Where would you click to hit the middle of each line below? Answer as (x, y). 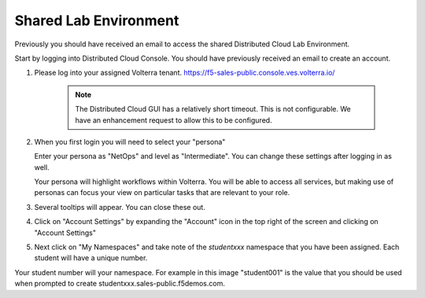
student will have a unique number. (91, 258)
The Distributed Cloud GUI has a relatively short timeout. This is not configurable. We (213, 109)
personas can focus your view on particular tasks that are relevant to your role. (162, 193)
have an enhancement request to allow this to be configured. (174, 120)
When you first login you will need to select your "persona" (130, 142)
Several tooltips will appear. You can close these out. (120, 207)
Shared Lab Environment (97, 20)
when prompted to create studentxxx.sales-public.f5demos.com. (120, 284)
